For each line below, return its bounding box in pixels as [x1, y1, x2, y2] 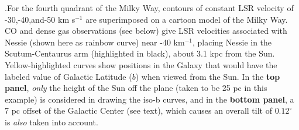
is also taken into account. [5, 115, 98, 128]
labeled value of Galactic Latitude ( [5, 70, 132, 82]
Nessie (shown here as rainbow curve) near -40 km [5, 36, 185, 48]
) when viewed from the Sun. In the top [135, 70, 280, 82]
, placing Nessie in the [192, 36, 272, 48]
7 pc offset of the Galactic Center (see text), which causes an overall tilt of [5, 104, 272, 117]
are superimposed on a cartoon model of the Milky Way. [85, 13, 288, 25]
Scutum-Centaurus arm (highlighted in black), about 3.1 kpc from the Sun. [5, 47, 275, 59]
